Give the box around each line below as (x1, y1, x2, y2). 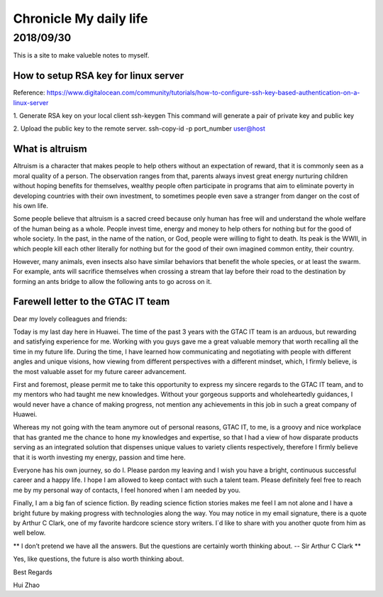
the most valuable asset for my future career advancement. (13, 367, 187, 376)
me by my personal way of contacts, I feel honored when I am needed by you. (13, 486, 241, 494)
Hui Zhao (13, 581, 40, 589)
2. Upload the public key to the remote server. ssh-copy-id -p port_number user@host (13, 124, 265, 133)
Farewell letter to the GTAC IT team (13, 295, 170, 308)
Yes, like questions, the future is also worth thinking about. (13, 554, 184, 564)
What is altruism (13, 143, 88, 155)
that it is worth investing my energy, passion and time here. (13, 453, 186, 461)
